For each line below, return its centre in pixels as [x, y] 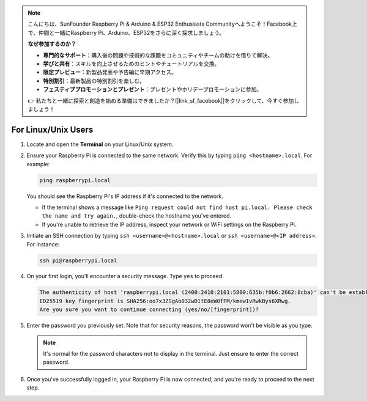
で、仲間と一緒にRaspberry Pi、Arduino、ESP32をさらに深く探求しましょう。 [126, 32]
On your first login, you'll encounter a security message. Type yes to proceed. [125, 276]
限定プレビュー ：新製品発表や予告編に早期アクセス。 [110, 72]
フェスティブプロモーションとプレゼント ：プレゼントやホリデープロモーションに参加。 [153, 89]
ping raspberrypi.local [75, 180]
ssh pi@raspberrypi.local [78, 260]
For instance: [43, 244]
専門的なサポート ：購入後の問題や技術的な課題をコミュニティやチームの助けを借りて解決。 [158, 55]
